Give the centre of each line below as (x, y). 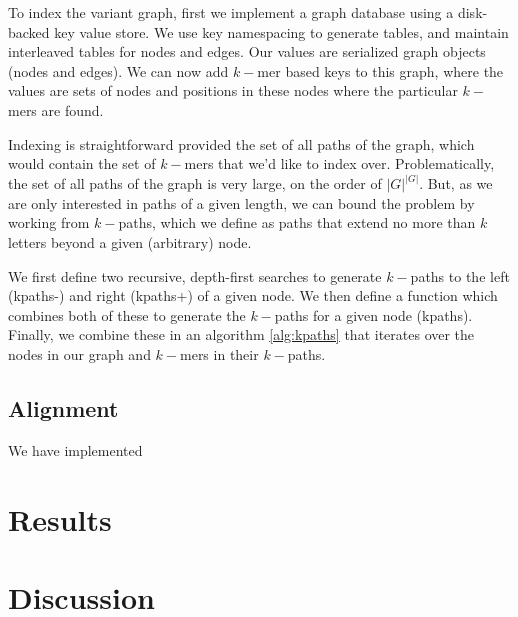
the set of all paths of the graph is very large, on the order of (195, 183)
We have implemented (75, 449)
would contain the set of (82, 163)
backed (29, 31)
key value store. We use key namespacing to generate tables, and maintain (281, 31)
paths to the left (460, 275)
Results (60, 518)
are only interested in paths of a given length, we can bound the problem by (241, 202)
